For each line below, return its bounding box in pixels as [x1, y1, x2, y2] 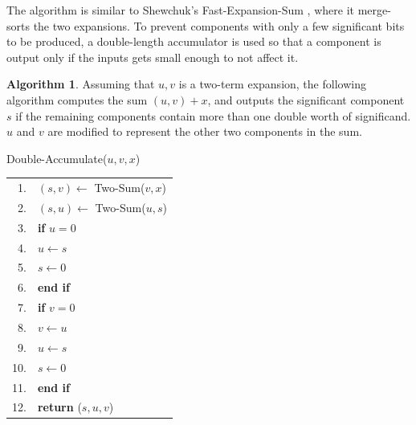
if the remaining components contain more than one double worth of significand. [15, 107, 411, 124]
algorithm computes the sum [6, 91, 148, 108]
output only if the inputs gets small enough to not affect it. [6, 48, 299, 65]
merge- [357, 2, 391, 18]
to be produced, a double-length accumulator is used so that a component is [6, 33, 381, 50]
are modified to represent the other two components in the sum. [47, 123, 362, 140]
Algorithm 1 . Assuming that [6, 76, 155, 92]
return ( [37, 398, 82, 415]
